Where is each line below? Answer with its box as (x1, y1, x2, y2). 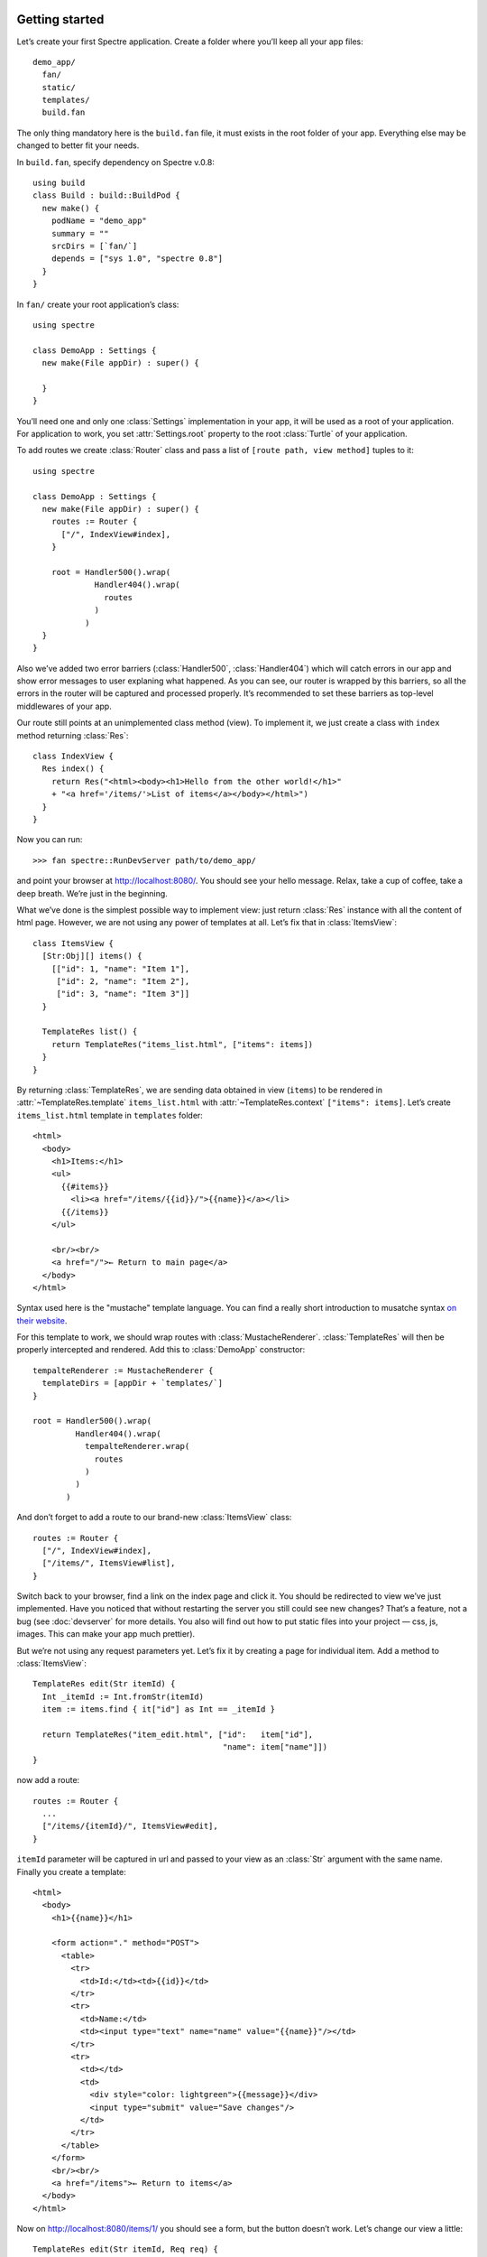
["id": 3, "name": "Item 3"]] (56, 989, 190, 999)
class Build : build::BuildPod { (32, 190, 180, 200)
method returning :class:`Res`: (16, 729, 129, 740)
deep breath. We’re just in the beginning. (16, 887, 169, 898)
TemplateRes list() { (41, 1026, 138, 1037)
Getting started (16, 12, 105, 27)
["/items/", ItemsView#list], (41, 1558, 176, 1568)
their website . (16, 1314, 68, 1326)
